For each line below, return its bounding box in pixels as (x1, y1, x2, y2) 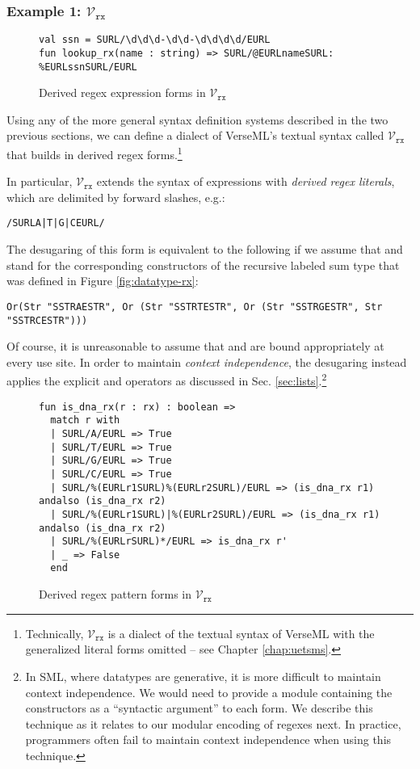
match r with (50, 414, 120, 427)
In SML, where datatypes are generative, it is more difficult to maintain (25, 667, 381, 684)
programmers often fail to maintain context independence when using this (25, 731, 392, 748)
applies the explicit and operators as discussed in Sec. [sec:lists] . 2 (6, 370, 327, 389)
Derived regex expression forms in (39, 84, 206, 101)
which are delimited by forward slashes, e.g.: (6, 188, 225, 205)
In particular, (6, 173, 73, 190)
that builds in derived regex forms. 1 (6, 143, 183, 162)
